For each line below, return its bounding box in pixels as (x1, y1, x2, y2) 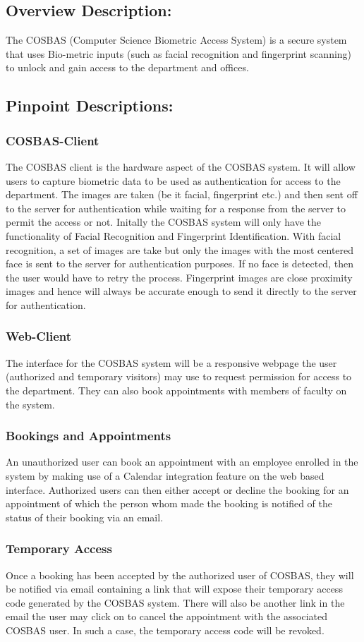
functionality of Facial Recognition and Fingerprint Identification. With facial (6, 228, 341, 243)
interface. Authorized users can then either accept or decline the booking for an (6, 482, 349, 497)
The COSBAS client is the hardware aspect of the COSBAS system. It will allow (6, 159, 356, 174)
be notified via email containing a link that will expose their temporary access (6, 581, 343, 596)
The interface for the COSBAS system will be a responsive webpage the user (6, 355, 337, 370)
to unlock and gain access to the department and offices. (6, 60, 249, 75)
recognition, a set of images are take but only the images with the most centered (6, 242, 354, 257)
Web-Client (6, 327, 72, 345)
